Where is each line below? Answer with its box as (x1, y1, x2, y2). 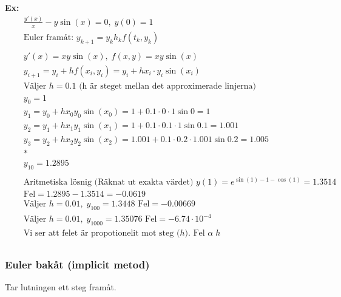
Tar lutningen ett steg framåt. (5, 281, 116, 293)
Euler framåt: (23, 33, 74, 42)
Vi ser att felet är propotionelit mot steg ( (23, 229, 180, 238)
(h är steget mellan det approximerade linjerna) (79, 81, 256, 90)
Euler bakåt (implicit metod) (5, 257, 150, 272)
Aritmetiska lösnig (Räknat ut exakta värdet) (23, 177, 194, 186)
